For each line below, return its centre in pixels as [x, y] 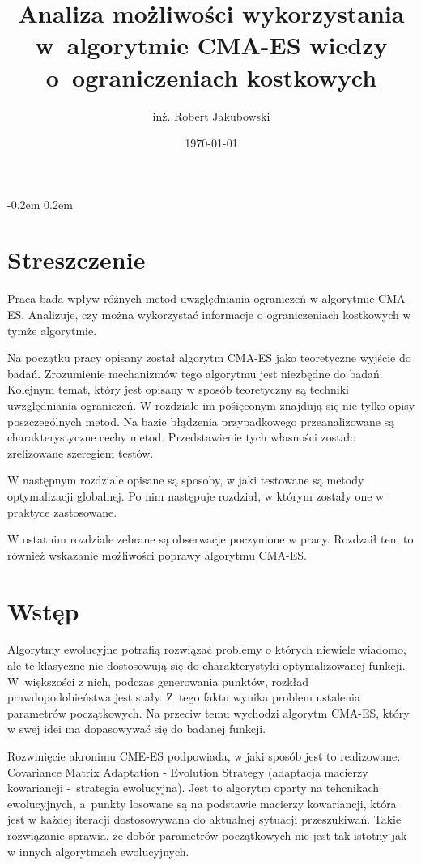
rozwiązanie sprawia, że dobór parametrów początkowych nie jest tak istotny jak [207, 835]
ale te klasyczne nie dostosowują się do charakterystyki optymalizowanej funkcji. [206, 665]
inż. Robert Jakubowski [211, 115]
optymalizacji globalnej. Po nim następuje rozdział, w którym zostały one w [196, 495]
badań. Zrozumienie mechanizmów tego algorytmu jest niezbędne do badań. [195, 373]
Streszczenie [77, 260]
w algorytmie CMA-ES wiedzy [211, 45]
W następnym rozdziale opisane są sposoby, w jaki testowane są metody [186, 480]
